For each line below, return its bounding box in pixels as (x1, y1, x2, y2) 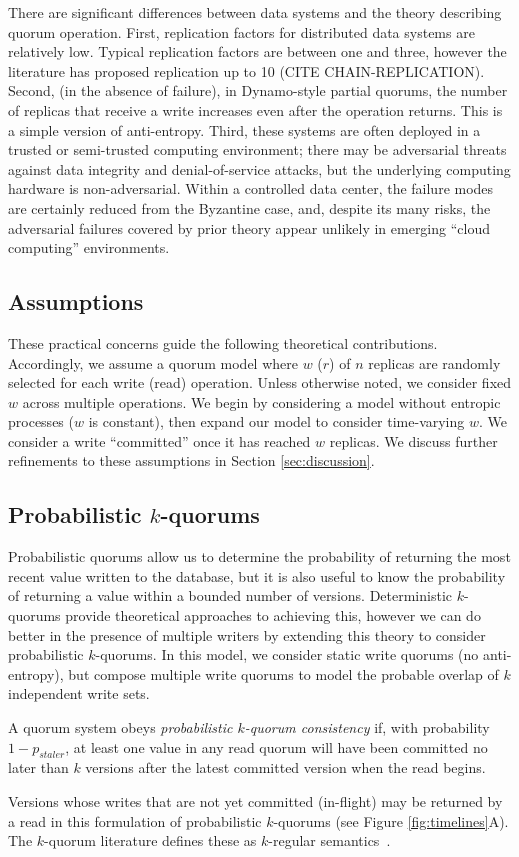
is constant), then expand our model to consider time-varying (88, 411, 465, 432)
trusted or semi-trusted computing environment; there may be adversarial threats (8, 139, 507, 160)
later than (8, 757, 69, 778)
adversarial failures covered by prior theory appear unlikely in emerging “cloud (8, 217, 490, 238)
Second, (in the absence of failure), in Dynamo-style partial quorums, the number (8, 80, 508, 101)
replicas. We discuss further (329, 430, 498, 451)
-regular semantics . (268, 830, 391, 851)
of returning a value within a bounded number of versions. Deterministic (8, 585, 452, 606)
